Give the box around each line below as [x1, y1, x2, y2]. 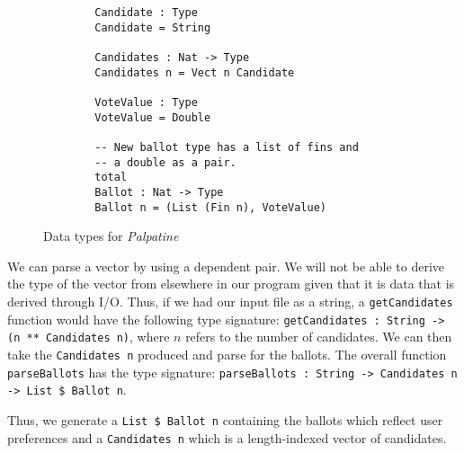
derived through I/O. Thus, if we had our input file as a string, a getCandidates [7, 291, 453, 310]
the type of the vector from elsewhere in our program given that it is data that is [7, 274, 455, 293]
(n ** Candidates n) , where [7, 327, 170, 346]
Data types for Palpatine [43, 226, 179, 245]
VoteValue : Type [94, 95, 198, 109]
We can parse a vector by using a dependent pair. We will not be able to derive [7, 256, 445, 275]
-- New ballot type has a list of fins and [94, 140, 359, 154]
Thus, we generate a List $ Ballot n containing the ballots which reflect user [7, 410, 443, 429]
